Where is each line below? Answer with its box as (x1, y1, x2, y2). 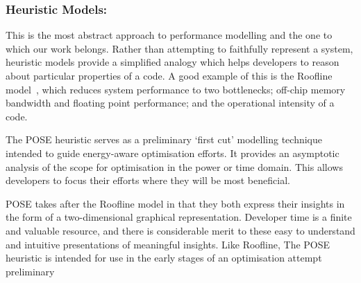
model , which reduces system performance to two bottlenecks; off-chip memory (6, 82, 346, 96)
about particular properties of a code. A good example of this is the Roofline (6, 69, 333, 82)
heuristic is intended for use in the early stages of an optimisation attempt (6, 250, 322, 265)
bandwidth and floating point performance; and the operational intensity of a (6, 95, 335, 110)
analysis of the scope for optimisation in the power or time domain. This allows (6, 159, 343, 174)
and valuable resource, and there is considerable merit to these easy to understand (6, 223, 355, 237)
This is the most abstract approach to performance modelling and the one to (6, 28, 333, 42)
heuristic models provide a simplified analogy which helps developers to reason (6, 55, 339, 69)
